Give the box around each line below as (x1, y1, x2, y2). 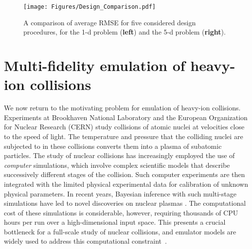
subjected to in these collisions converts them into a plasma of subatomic (4, 141, 222, 151)
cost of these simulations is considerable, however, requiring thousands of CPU (4, 207, 238, 217)
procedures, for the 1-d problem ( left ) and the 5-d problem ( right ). (23, 27, 226, 37)
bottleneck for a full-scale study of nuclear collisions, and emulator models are (4, 226, 236, 236)
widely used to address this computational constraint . (4, 236, 167, 246)
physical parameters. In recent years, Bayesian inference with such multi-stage (4, 188, 236, 198)
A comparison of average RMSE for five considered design (23, 17, 196, 27)
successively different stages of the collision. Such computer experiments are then (4, 169, 245, 179)
